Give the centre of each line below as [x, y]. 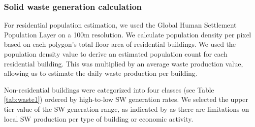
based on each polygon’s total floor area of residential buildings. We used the [120, 44]
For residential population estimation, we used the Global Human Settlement [120, 25]
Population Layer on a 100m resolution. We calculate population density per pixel [127, 34]
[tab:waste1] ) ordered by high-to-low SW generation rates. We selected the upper [126, 99]
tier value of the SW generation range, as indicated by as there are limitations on [127, 109]
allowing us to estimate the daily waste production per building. [101, 73]
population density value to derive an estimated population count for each [116, 54]
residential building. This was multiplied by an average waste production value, [124, 63]
